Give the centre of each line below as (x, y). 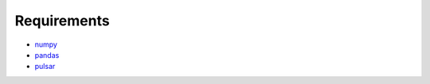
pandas (47, 55)
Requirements (63, 21)
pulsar (45, 67)
